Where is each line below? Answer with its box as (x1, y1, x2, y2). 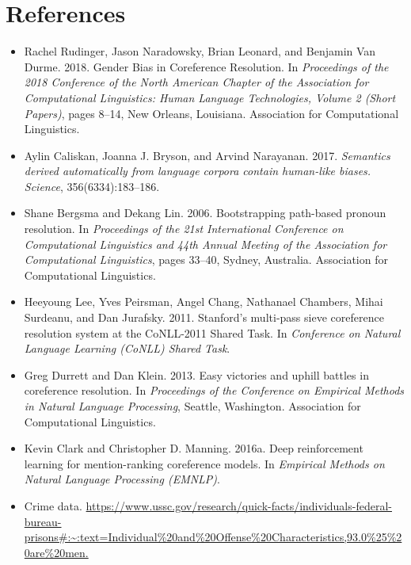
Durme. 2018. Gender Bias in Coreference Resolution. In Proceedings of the (24, 58, 389, 74)
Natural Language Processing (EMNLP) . (24, 471, 220, 487)
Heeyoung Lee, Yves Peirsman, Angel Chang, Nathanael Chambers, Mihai (24, 293, 383, 310)
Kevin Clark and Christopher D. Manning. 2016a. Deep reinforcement (24, 440, 363, 456)
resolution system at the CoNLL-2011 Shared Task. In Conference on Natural (24, 324, 401, 341)
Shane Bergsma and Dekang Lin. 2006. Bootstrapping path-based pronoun (24, 204, 386, 221)
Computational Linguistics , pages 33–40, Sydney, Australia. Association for (24, 251, 388, 268)
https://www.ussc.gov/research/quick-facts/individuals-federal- (86, 497, 392, 513)
